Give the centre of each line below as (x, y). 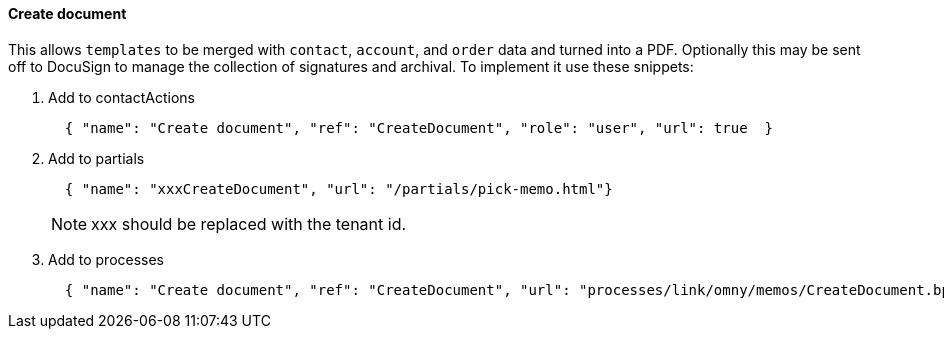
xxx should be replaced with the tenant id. (249, 223)
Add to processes (106, 259)
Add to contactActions (121, 97)
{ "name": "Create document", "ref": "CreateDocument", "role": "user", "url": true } (418, 127)
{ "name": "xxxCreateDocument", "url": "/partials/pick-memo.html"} (338, 188)
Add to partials (96, 158)
